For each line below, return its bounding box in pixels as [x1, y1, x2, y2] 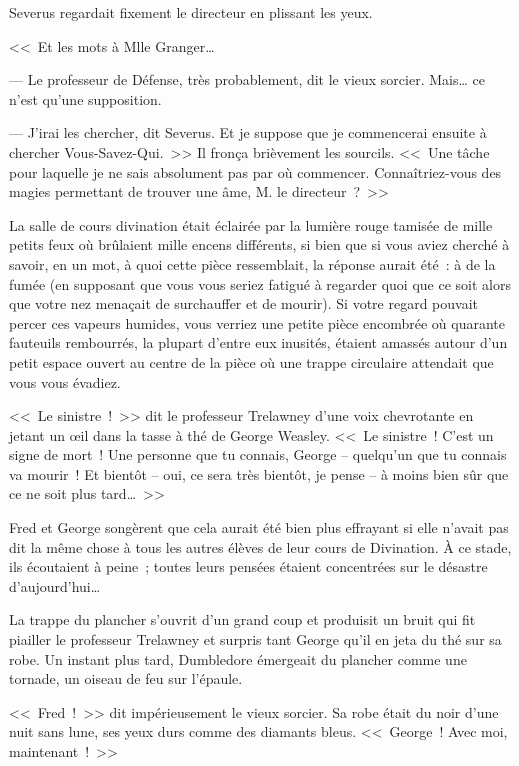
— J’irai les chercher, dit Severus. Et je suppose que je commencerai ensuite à [9, 122, 487, 143]
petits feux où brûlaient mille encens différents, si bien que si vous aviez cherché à [9, 234, 510, 255]
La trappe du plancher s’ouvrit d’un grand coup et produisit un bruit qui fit [9, 609, 476, 630]
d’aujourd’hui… [9, 575, 101, 596]
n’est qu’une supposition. [9, 88, 162, 109]
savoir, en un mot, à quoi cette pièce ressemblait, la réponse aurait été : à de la [9, 253, 496, 274]
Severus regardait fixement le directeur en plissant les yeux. [9, 2, 373, 22]
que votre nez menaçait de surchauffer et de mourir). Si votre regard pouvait [9, 293, 478, 314]
